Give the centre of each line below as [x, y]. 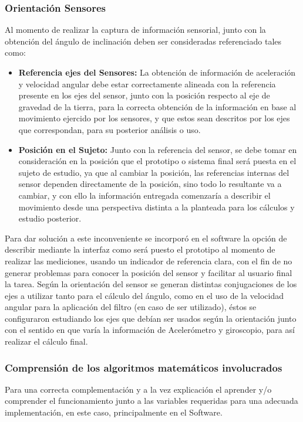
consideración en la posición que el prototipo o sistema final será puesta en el [157, 161]
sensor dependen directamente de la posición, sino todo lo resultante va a [150, 184]
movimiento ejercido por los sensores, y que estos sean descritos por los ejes [154, 118]
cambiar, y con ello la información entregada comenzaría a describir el [144, 195]
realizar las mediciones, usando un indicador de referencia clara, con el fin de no [149, 261]
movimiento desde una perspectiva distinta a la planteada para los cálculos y [156, 207]
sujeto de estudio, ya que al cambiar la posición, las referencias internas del [154, 172]
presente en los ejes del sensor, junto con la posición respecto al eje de [144, 95]
